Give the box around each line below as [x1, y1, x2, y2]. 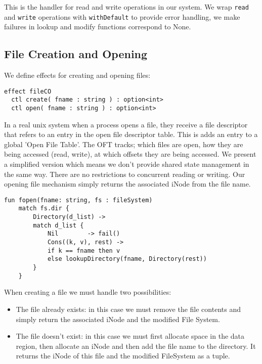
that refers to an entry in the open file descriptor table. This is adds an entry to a [4, 129, 258, 140]
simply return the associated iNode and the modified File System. [16, 313, 220, 324]
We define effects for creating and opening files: [4, 70, 151, 80]
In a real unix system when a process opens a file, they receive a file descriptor [4, 119, 248, 129]
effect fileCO [4, 87, 52, 95]
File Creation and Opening [4, 46, 148, 62]
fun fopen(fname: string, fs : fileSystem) [4, 196, 153, 204]
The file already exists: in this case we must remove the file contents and [16, 303, 241, 314]
